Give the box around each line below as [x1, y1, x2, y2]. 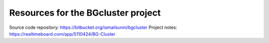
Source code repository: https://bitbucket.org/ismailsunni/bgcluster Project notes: [9, 24, 177, 30]
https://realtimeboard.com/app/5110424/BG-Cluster [9, 31, 116, 37]
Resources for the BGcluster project [9, 7, 161, 18]
